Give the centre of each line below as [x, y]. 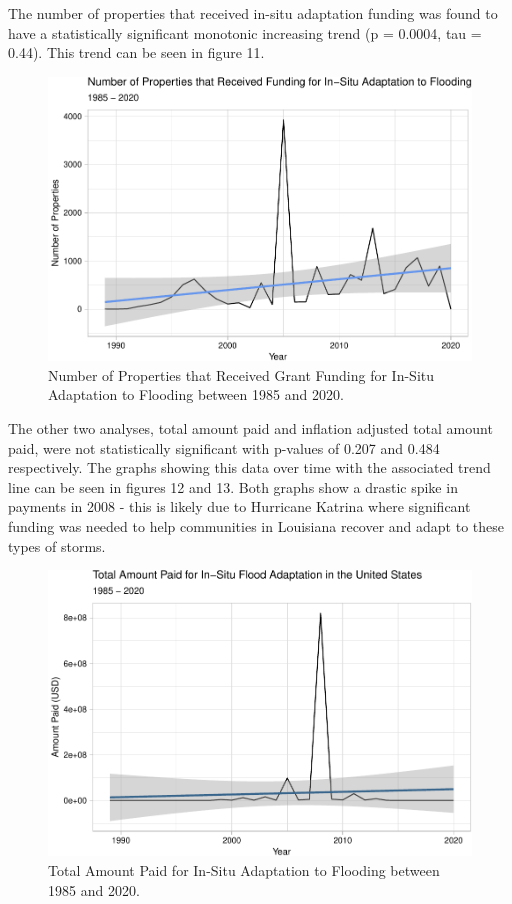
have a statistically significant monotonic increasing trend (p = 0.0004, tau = [245, 32]
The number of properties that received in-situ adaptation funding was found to [253, 13]
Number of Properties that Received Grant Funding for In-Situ [241, 374]
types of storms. [57, 545]
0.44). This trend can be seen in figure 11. [136, 52]
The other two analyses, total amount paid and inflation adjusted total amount [250, 427]
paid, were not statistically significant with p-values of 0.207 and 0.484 [224, 447]
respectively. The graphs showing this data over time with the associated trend [249, 467]
